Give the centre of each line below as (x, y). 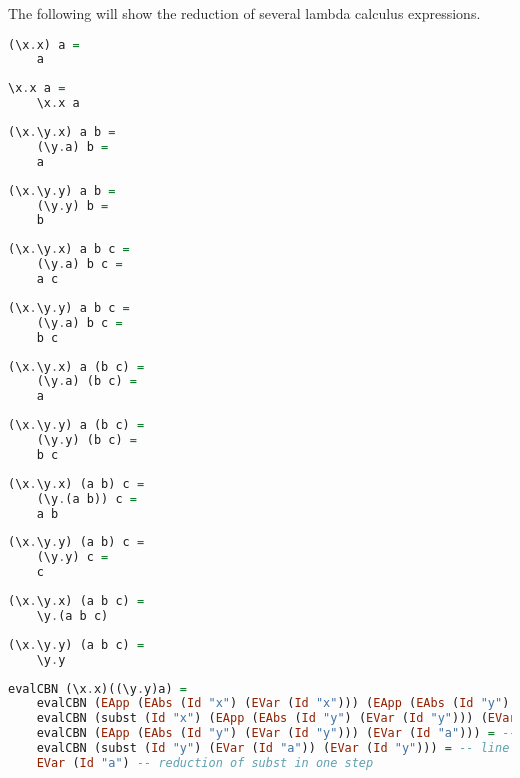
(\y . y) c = (72, 557)
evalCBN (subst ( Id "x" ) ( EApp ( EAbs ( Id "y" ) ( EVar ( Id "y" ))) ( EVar (276, 718)
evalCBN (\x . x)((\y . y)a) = (98, 688)
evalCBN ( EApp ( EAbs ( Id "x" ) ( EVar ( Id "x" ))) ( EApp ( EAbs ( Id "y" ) (273, 703)
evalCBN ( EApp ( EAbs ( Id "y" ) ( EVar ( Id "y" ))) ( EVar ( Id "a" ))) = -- (276, 733)
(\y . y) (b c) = (86, 440)
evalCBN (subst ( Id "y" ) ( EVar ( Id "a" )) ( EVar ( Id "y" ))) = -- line (273, 748)
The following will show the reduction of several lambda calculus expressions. (244, 13)
